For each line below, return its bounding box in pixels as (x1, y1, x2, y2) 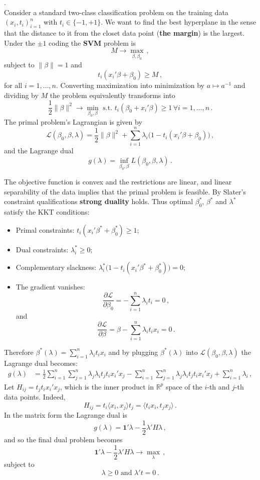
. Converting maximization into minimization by (56, 79, 204, 90)
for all (4, 79, 23, 90)
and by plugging (108, 346, 158, 357)
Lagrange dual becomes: (4, 357, 78, 368)
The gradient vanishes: (16, 281, 85, 292)
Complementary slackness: (16, 262, 97, 272)
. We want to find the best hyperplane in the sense (101, 17, 256, 27)
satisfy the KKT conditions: (4, 207, 90, 217)
